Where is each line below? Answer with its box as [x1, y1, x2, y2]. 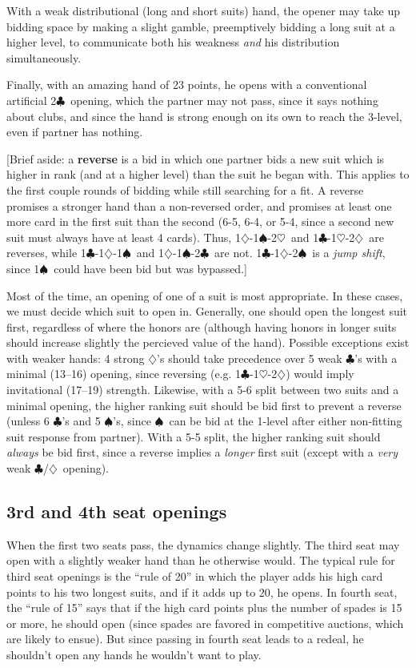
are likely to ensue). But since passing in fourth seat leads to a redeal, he [6, 630, 364, 647]
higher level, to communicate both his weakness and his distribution [6, 34, 340, 50]
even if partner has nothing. [6, 123, 143, 140]
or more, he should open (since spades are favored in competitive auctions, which [6, 614, 404, 631]
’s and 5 [62, 412, 101, 429]
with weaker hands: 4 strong [6, 349, 145, 366]
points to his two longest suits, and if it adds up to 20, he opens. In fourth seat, [6, 583, 398, 600]
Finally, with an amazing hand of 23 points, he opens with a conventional [6, 76, 367, 93]
